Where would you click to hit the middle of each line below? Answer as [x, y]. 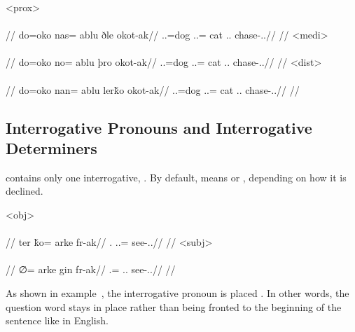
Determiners [51, 147]
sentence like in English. [57, 320]
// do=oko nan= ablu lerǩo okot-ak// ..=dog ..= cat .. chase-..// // [153, 89]
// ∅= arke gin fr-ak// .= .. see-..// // [91, 269]
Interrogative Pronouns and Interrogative [159, 127]
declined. [25, 191]
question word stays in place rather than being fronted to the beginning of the [174, 306]
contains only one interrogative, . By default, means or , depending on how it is [176, 177]
